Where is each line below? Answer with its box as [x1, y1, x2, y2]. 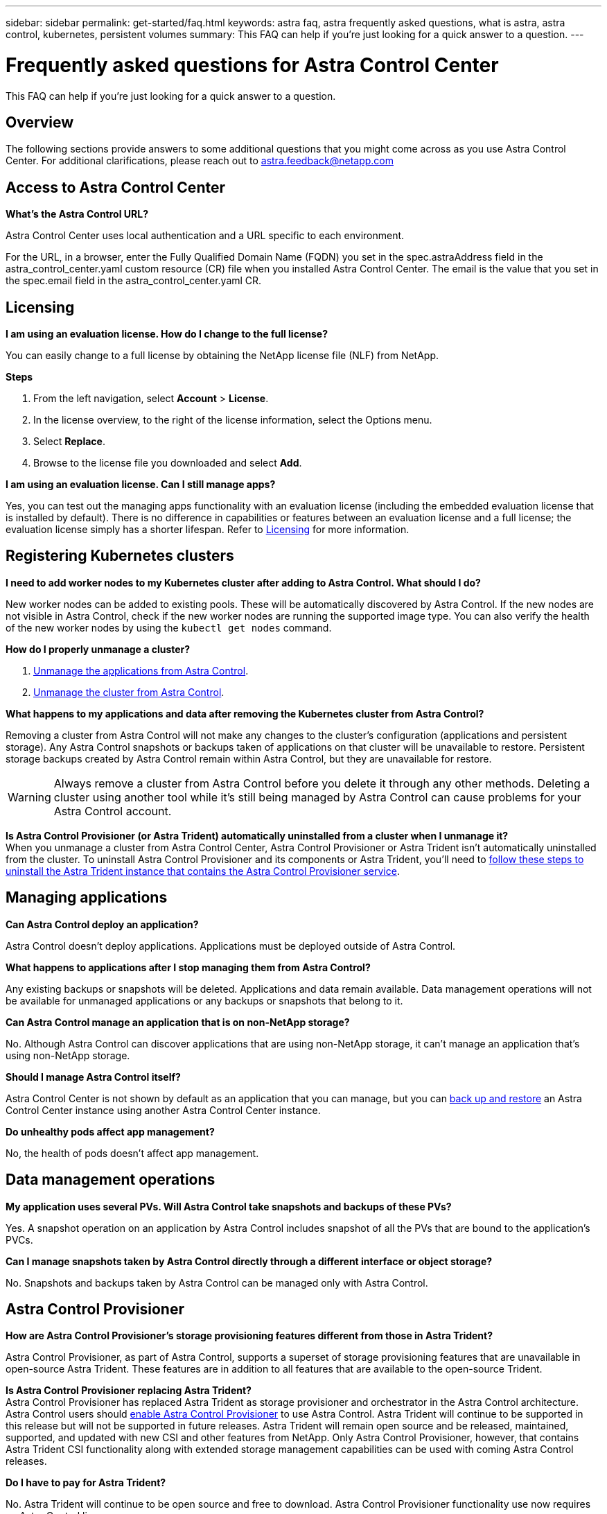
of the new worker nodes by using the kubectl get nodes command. [6, 621, 332, 634]
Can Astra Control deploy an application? [6, 918, 199, 930]
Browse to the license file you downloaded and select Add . [33, 457, 302, 469]
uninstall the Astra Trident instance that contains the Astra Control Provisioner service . [6, 864, 400, 877]
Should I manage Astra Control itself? [6, 1070, 181, 1083]
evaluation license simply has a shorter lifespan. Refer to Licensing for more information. [6, 523, 410, 536]
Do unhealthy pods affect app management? [6, 1125, 215, 1138]
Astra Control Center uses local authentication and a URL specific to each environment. [6, 229, 405, 242]
